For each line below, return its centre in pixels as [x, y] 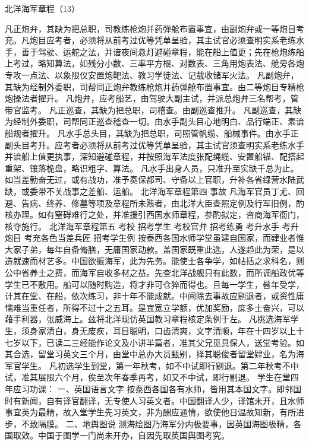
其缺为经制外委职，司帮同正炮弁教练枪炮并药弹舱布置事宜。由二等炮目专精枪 [154, 86]
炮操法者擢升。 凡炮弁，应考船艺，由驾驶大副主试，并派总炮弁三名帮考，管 [152, 98]
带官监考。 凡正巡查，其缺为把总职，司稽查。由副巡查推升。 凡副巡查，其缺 [153, 109]
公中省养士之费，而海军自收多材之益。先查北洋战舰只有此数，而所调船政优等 [154, 273]
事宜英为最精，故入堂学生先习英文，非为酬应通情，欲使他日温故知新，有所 [150, 412]
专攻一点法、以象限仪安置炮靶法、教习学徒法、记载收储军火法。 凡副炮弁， [152, 74]
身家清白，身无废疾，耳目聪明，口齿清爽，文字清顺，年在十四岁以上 [163, 331]
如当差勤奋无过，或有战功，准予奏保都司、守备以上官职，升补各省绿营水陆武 [154, 179]
